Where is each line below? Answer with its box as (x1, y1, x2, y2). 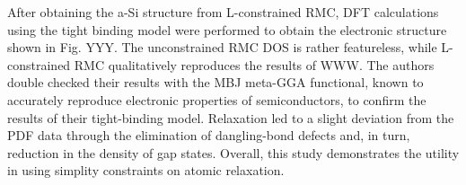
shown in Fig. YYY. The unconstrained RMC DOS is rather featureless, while (7, 38, 437, 57)
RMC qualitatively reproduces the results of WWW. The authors (74, 55, 435, 74)
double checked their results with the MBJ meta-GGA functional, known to (7, 73, 424, 92)
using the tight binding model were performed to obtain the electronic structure (7, 20, 447, 39)
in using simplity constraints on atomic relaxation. (7, 161, 285, 180)
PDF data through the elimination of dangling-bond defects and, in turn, (7, 126, 410, 145)
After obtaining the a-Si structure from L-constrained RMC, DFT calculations (7, 3, 439, 21)
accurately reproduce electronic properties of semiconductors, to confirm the (7, 90, 426, 109)
